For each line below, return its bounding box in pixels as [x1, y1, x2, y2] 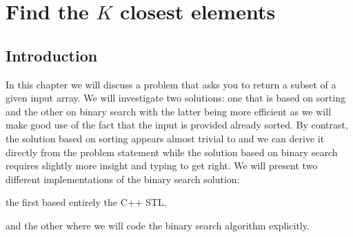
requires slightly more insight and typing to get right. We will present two [6, 158, 318, 173]
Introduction [6, 44, 98, 66]
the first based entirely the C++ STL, [6, 195, 167, 209]
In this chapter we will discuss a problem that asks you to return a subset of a [6, 77, 336, 91]
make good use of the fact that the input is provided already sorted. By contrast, [6, 117, 348, 132]
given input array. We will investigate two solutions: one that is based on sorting [6, 91, 345, 105]
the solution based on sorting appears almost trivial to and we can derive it [6, 131, 325, 145]
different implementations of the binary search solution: [6, 171, 240, 186]
